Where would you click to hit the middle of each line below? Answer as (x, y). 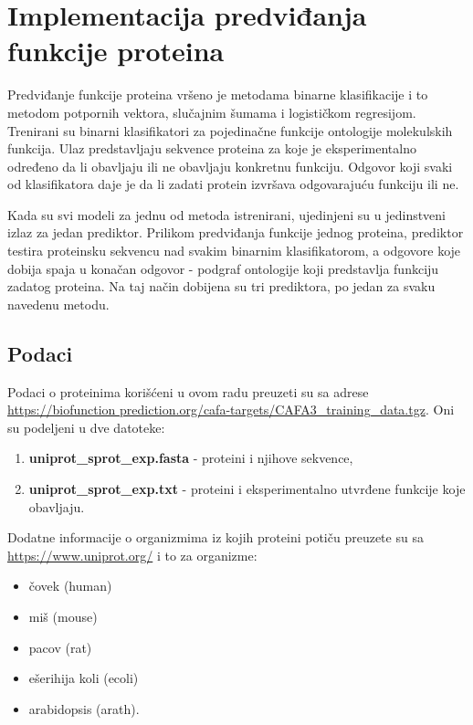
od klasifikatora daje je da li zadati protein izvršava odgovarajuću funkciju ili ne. (233, 184)
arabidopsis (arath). (84, 708)
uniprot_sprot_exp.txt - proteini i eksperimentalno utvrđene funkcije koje (247, 489)
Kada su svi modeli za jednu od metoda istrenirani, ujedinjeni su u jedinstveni (227, 214)
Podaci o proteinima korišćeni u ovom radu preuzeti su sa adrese (188, 391)
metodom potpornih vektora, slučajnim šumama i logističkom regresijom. (212, 112)
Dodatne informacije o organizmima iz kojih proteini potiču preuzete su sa (215, 537)
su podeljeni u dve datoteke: (86, 427)
